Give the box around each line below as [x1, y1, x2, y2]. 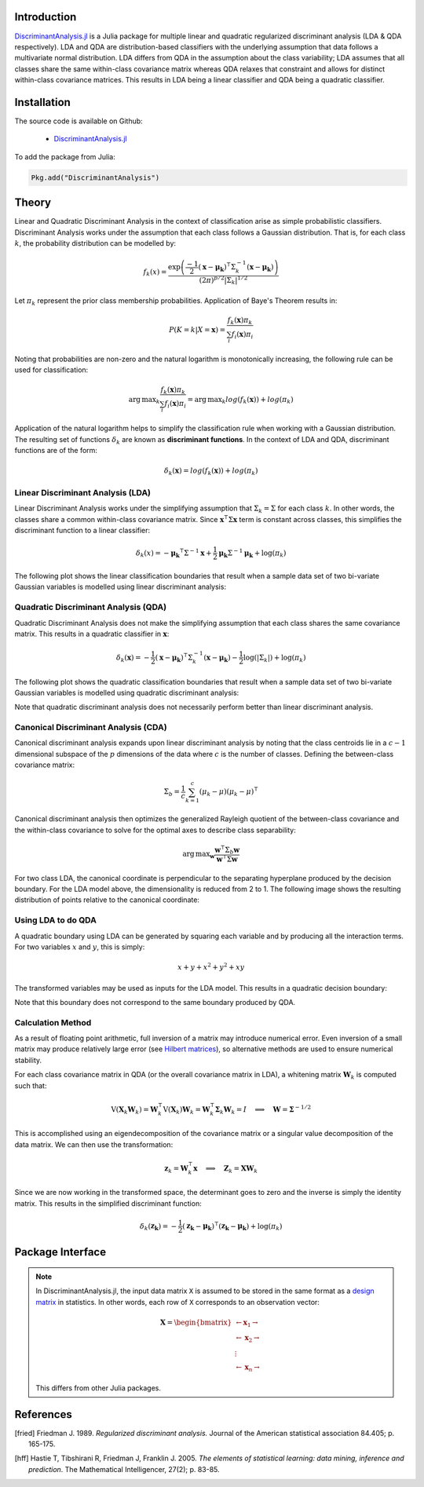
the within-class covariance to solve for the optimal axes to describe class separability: [14, 825, 296, 835]
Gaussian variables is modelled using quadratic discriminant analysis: [14, 688, 239, 697]
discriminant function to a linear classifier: [14, 526, 151, 535]
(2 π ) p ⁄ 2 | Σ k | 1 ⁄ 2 [199, 274, 248, 287]
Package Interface [14, 1245, 106, 1259]
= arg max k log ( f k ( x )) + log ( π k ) [187, 395, 294, 405]
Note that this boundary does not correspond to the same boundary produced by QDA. [14, 997, 296, 1007]
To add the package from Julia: [14, 152, 115, 161]
